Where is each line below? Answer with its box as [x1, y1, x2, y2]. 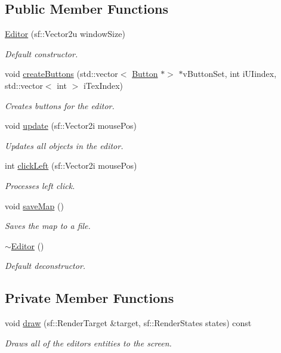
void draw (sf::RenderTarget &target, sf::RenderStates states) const [5, 317, 252, 329]
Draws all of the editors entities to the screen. [5, 336, 172, 349]
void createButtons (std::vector [5, 67, 118, 80]
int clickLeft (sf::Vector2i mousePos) [5, 159, 137, 172]
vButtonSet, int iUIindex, [183, 67, 277, 80]
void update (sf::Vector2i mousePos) [5, 119, 137, 132]
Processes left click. [5, 179, 75, 191]
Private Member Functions [5, 289, 174, 307]
